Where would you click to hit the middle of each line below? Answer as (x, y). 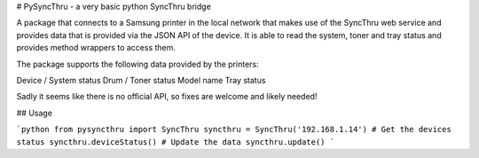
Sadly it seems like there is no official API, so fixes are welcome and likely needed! (167, 97)
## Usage (35, 113)
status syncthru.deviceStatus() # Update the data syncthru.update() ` (176, 142)
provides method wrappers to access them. (96, 48)
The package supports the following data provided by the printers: (137, 64)
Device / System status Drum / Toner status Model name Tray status (141, 80)
